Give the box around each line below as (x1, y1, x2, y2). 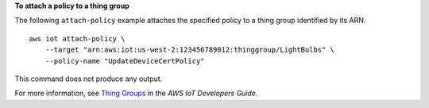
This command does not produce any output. (14, 74, 163, 83)
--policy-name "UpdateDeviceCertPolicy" (44, 56, 206, 65)
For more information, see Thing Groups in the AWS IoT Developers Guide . (14, 88, 258, 98)
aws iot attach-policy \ (29, 34, 126, 43)
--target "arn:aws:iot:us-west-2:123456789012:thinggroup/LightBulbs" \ (44, 45, 335, 55)
